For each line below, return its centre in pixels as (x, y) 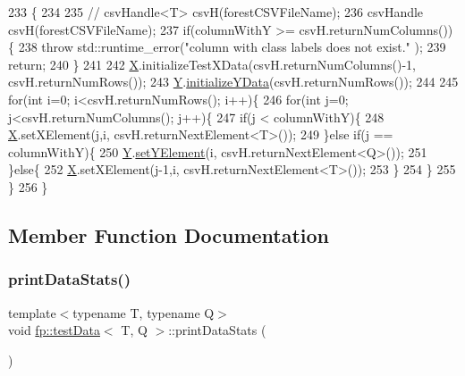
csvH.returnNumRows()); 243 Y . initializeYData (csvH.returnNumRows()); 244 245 (233, 82)
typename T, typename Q (144, 312)
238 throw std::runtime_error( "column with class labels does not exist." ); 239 (232, 47)
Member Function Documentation (169, 234)
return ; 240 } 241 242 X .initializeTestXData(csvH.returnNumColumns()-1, (212, 64)
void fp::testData (54, 330)
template (32, 312)
